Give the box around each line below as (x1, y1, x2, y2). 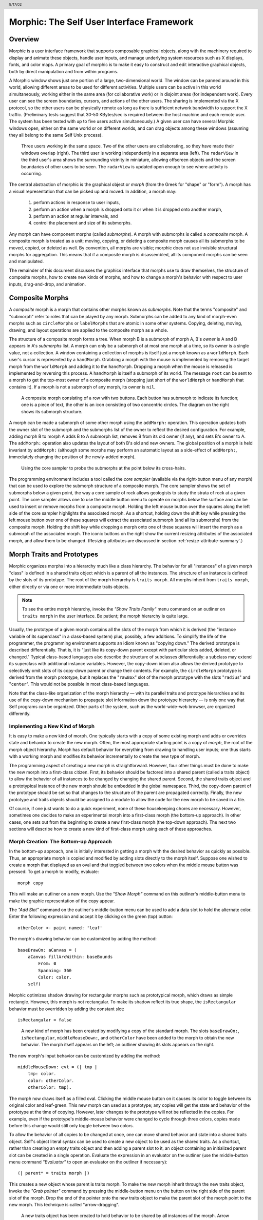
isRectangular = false (18, 1017, 72, 1023)
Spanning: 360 (38, 968, 72, 973)
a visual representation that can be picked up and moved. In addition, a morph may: (9, 188, 177, 194)
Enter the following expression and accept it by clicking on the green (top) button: (9, 914, 173, 919)
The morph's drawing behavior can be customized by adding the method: (9, 936, 157, 942)
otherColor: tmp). (27, 1085, 72, 1090)
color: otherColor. (27, 1078, 75, 1083)
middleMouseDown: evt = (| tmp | (18, 1064, 97, 1070)
